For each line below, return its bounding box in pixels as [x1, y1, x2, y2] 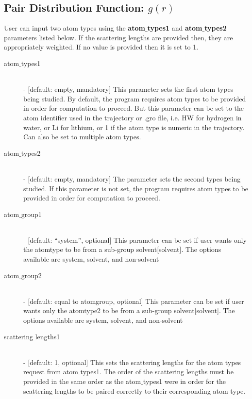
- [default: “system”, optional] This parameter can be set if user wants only [23, 234, 247, 245]
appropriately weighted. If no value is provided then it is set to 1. [4, 42, 199, 52]
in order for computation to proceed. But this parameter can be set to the [23, 103, 244, 113]
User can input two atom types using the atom [4, 23, 145, 33]
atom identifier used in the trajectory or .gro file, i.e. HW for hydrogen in [23, 112, 242, 122]
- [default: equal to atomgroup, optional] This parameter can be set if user [23, 296, 244, 306]
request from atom [23, 366, 78, 377]
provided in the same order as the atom [23, 376, 141, 386]
